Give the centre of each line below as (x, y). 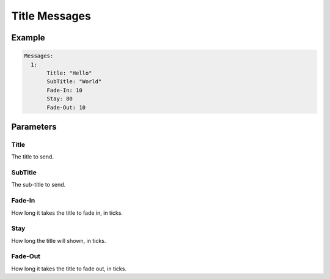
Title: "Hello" (69, 73)
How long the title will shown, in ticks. (59, 240)
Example (28, 38)
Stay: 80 (60, 99)
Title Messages (51, 16)
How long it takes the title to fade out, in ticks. (69, 269)
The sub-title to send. (38, 185)
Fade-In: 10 (64, 90)
